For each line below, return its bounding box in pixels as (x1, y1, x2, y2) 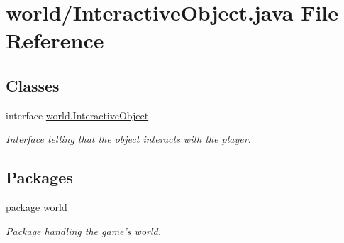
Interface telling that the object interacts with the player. (6, 131, 251, 146)
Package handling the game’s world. (6, 223, 161, 238)
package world (6, 200, 67, 215)
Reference (6, 26, 104, 55)
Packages (6, 166, 73, 188)
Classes (6, 74, 60, 96)
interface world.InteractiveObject (6, 107, 149, 122)
